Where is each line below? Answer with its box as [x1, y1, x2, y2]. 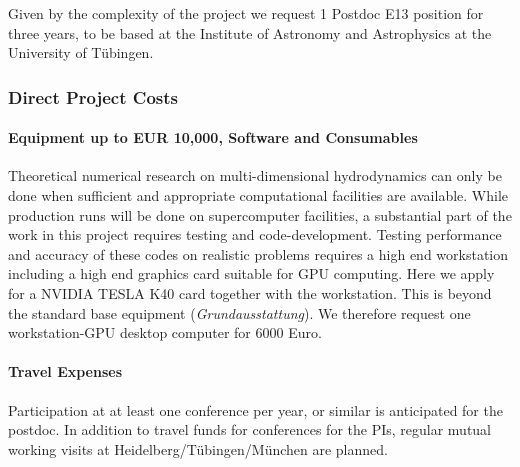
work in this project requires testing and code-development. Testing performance [8, 224, 502, 245]
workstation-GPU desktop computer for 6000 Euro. [8, 322, 322, 343]
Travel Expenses [8, 361, 123, 382]
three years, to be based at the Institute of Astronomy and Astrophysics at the [8, 22, 492, 43]
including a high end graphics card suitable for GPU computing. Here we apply [8, 263, 495, 284]
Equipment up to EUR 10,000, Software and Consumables [8, 127, 418, 148]
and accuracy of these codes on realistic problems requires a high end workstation [8, 243, 509, 264]
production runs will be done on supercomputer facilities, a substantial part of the [8, 204, 512, 225]
